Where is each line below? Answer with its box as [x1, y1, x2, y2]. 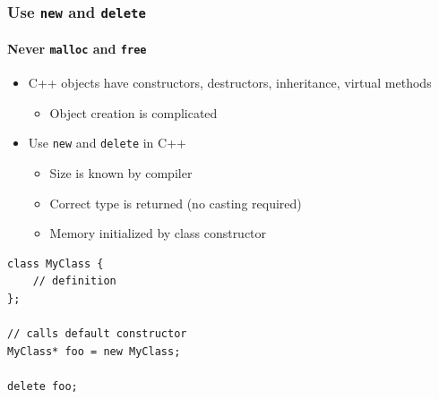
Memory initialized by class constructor [49, 224, 267, 242]
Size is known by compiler [49, 164, 193, 183]
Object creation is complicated [49, 103, 218, 122]
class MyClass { [7, 257, 104, 270]
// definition [32, 275, 116, 288]
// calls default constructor [7, 327, 187, 341]
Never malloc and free [7, 39, 147, 57]
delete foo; [7, 380, 78, 394]
